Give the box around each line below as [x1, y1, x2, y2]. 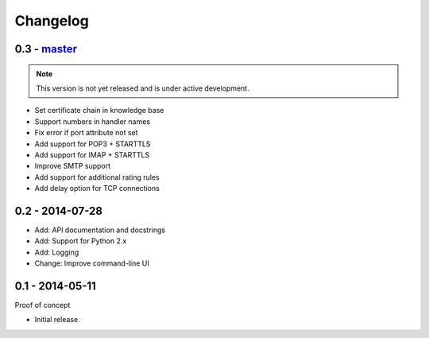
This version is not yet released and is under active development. [36, 84, 249, 93]
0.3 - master [14, 42, 78, 56]
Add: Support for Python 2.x [34, 236, 127, 246]
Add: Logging [34, 247, 79, 257]
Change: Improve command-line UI [34, 258, 150, 268]
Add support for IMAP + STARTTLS [34, 150, 150, 159]
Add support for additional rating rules [34, 172, 160, 182]
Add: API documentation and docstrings [34, 225, 166, 235]
